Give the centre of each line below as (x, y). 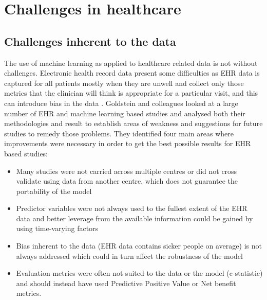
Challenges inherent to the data (90, 41)
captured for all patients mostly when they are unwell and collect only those (124, 83)
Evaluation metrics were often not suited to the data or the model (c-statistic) (139, 273)
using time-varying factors (57, 228)
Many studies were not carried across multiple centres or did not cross (127, 171)
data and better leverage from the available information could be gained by (135, 218)
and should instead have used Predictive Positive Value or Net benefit (126, 283)
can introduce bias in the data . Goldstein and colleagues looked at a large (121, 103)
